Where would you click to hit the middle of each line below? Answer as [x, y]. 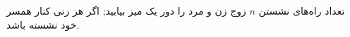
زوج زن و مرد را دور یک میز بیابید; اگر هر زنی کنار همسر [126, 10]
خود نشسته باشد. [43, 24]
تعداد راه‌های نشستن [302, 10]
